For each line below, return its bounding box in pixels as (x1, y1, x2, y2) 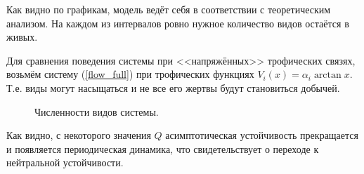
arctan (313, 70, 342, 81)
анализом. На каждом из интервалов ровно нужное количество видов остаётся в (6, 15, 349, 30)
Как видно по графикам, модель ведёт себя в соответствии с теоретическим (6, 2, 331, 16)
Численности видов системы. (34, 104, 159, 119)
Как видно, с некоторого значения (6, 128, 151, 142)
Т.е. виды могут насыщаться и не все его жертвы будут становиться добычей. (6, 80, 340, 95)
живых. (6, 29, 38, 44)
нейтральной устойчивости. (6, 155, 124, 170)
